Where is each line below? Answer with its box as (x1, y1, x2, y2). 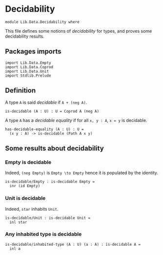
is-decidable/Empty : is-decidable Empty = (5, 179, 95, 184)
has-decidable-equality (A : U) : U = (5, 127, 84, 132)
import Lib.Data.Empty (5, 60, 51, 65)
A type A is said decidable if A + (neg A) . (5, 99, 87, 105)
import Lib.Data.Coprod (5, 64, 54, 69)
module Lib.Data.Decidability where (5, 20, 80, 24)
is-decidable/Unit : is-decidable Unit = (5, 216, 91, 220)
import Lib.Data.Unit (5, 69, 49, 74)
